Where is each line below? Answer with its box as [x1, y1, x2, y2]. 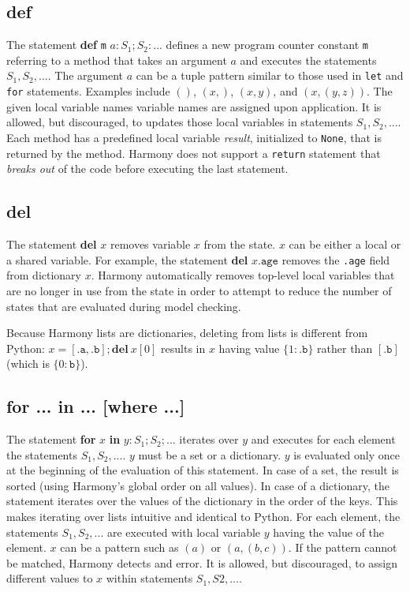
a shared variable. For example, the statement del [6, 251, 248, 268]
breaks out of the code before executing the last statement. [6, 160, 289, 177]
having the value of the [273, 523, 385, 540]
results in [161, 339, 206, 356]
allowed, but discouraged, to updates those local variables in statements [6, 114, 353, 130]
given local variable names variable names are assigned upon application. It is [6, 98, 382, 114]
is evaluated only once [293, 446, 400, 463]
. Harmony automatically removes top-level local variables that [91, 267, 395, 283]
